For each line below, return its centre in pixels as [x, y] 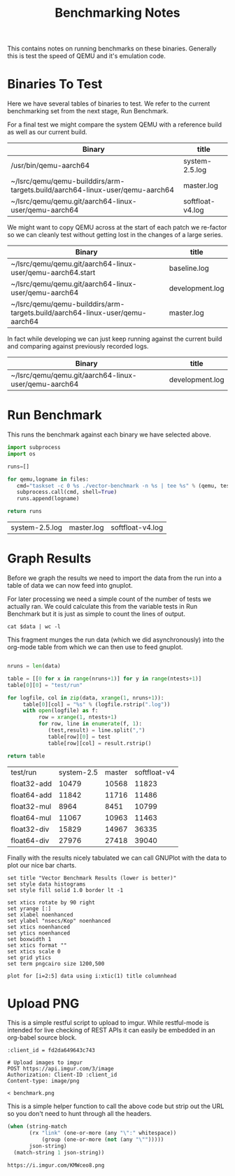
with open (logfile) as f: [60, 711]
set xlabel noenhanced [40, 914]
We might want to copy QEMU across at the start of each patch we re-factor [117, 227]
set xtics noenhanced [39, 927]
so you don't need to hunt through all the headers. [79, 1114]
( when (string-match [37, 1127]
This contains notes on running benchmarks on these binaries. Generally [112, 49]
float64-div [30, 840]
